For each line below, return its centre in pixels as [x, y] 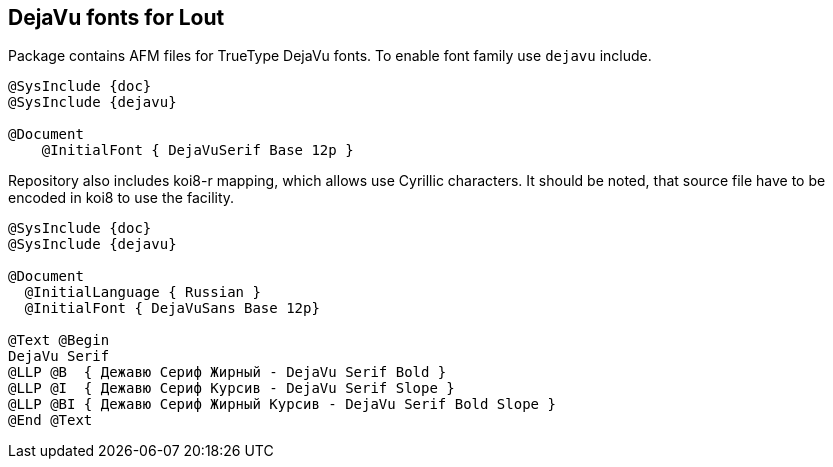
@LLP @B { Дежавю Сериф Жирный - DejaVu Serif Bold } [227, 372]
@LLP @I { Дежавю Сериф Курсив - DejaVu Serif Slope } [231, 388]
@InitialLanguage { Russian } [142, 292]
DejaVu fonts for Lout [116, 17]
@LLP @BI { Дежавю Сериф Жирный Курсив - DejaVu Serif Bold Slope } [282, 404]
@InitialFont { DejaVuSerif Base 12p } [197, 150]
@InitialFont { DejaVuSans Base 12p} [172, 308]
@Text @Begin [59, 340]
